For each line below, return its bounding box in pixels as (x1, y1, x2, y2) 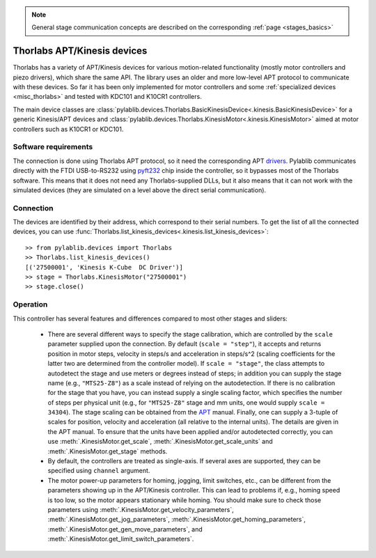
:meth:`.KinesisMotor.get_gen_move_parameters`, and (47, 525, 203, 533)
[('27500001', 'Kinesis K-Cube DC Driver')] (25, 263, 184, 271)
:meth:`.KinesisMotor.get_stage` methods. (47, 447, 168, 456)
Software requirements (13, 142, 93, 152)
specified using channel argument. (47, 467, 150, 475)
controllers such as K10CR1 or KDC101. (13, 125, 124, 133)
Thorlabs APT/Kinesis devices (13, 45, 148, 57)
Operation (13, 300, 48, 309)
